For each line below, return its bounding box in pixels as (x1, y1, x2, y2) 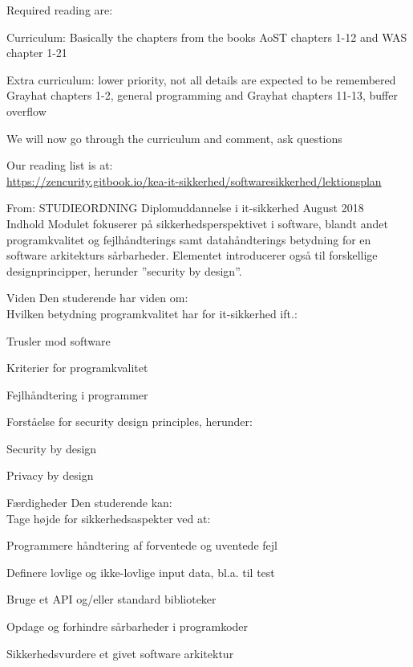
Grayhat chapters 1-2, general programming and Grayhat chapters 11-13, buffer (6, 87, 398, 104)
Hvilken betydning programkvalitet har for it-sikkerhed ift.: (6, 305, 298, 321)
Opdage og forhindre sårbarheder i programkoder (6, 618, 249, 635)
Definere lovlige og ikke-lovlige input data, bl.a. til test (6, 563, 275, 580)
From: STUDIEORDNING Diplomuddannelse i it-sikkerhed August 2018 (6, 199, 364, 216)
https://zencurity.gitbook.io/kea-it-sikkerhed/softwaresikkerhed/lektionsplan (6, 172, 382, 189)
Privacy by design (6, 467, 94, 484)
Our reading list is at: (6, 157, 113, 174)
